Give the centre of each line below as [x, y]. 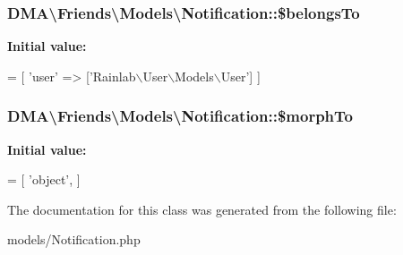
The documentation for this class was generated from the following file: [202, 209]
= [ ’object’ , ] [44, 179]
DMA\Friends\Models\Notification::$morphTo [180, 116]
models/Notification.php [74, 239]
